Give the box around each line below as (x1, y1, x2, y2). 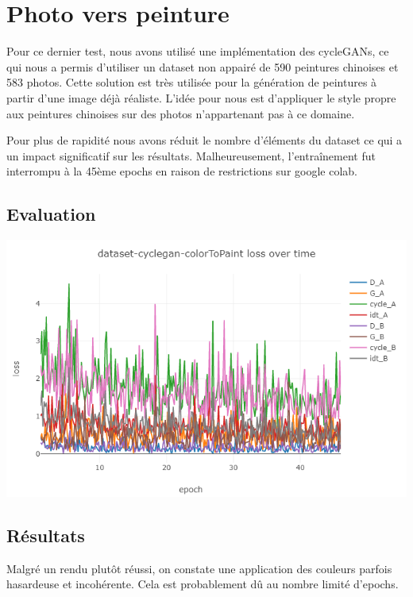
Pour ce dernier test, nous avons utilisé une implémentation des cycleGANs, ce (6, 43, 389, 60)
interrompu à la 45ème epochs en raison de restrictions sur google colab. (6, 163, 357, 179)
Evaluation (6, 202, 96, 226)
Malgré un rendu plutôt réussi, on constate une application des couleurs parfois (6, 560, 392, 576)
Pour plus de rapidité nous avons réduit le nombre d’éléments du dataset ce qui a (6, 132, 403, 148)
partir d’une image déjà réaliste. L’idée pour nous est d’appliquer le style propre (6, 89, 396, 106)
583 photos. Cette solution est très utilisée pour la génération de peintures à (6, 74, 377, 91)
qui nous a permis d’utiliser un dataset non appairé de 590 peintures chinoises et (6, 58, 399, 75)
